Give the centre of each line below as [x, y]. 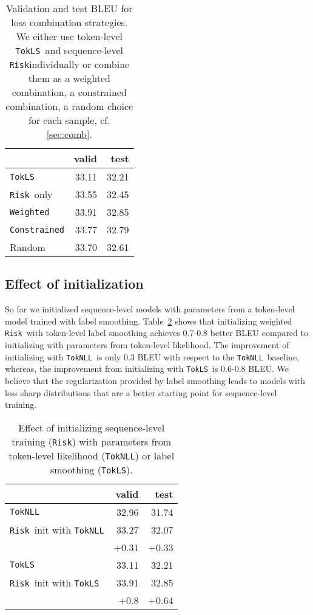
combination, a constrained [69, 92]
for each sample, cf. [69, 120]
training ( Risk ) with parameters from [92, 441]
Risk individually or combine [69, 64]
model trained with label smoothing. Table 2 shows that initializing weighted [149, 321]
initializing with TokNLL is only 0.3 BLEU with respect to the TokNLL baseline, [152, 356]
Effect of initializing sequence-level [92, 427]
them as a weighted [69, 78]
